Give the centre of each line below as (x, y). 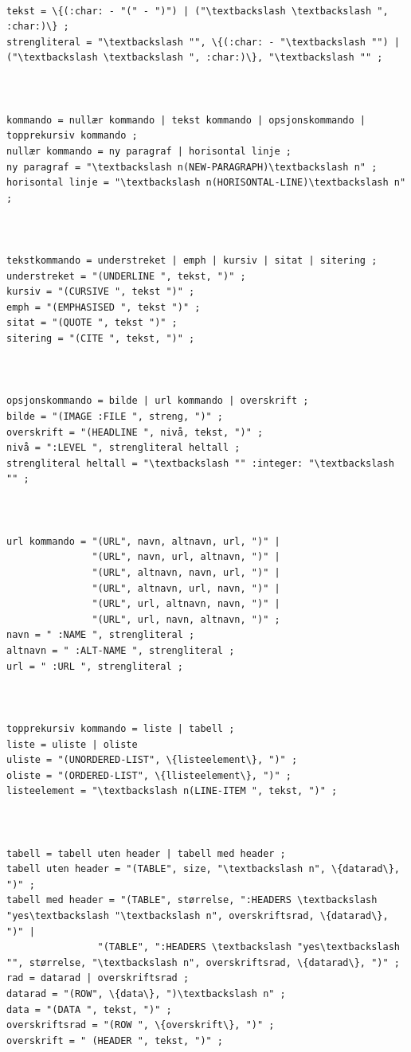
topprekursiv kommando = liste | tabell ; (121, 728)
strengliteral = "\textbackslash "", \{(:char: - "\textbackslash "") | (203, 42)
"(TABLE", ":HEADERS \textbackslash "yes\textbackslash (249, 947)
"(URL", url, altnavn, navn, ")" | (186, 604)
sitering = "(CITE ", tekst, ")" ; (101, 339)
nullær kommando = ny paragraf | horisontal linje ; (149, 151)
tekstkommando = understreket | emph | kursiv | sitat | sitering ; (192, 261)
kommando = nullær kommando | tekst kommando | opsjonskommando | (186, 120)
